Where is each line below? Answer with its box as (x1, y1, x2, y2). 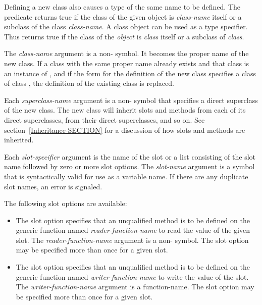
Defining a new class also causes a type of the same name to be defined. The (4, 2, 241, 12)
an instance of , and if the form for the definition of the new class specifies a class (4, 68, 256, 78)
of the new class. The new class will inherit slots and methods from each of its (4, 105, 246, 115)
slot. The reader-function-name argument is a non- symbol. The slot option (16, 234, 249, 245)
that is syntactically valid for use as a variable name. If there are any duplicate (4, 171, 248, 181)
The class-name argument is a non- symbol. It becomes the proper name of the (4, 48, 249, 59)
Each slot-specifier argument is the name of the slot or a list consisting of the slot (4, 151, 256, 162)
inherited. (4, 134, 34, 145)
